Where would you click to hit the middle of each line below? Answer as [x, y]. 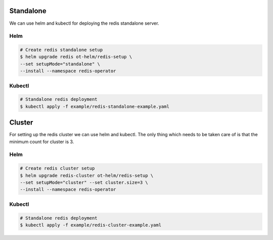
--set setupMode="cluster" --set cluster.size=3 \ [84, 182]
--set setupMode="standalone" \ [60, 64]
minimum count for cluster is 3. [42, 142]
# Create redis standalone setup [61, 50]
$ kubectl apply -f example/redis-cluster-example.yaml [91, 225]
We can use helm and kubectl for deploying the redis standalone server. [84, 23]
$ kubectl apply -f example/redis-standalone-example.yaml [95, 106]
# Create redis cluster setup [57, 168]
